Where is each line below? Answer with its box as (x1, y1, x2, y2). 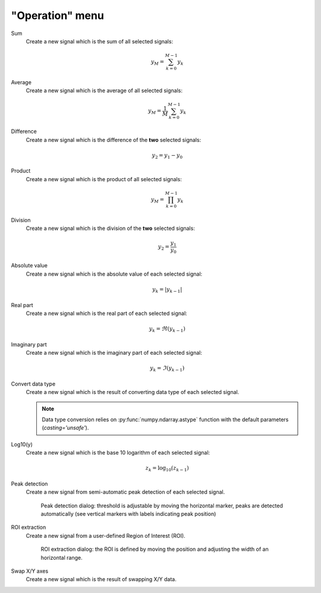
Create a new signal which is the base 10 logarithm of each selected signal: (26, 449, 210, 456)
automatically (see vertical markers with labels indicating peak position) (40, 510, 216, 518)
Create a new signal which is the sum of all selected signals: (26, 37, 174, 45)
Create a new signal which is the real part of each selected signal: (26, 310, 187, 317)
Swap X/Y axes (11, 567, 49, 575)
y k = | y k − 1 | (152, 286, 182, 294)
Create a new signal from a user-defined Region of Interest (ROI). (26, 532, 185, 539)
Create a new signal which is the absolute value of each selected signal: (26, 270, 203, 277)
